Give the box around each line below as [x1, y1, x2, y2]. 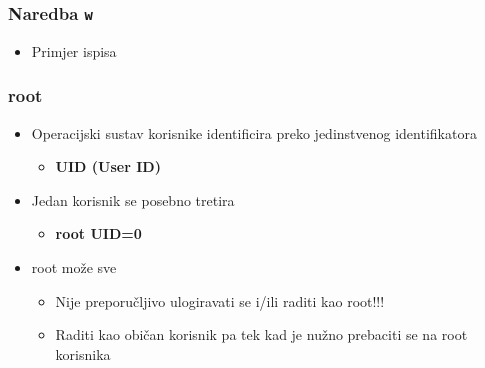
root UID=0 [55, 223, 142, 244]
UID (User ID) [55, 156, 161, 177]
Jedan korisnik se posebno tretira [31, 189, 235, 210]
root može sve [31, 256, 117, 277]
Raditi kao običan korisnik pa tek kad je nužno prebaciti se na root [55, 324, 468, 345]
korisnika [55, 343, 111, 364]
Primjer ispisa [31, 40, 117, 61]
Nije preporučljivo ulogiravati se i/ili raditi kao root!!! [55, 290, 385, 311]
